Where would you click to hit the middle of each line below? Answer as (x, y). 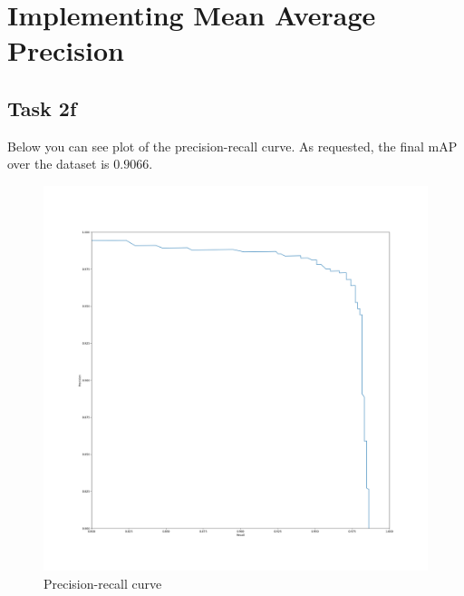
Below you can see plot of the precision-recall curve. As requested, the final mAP (232, 146)
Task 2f (42, 107)
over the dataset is (58, 164)
